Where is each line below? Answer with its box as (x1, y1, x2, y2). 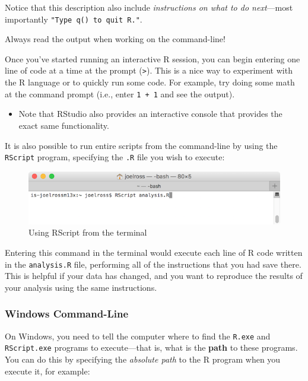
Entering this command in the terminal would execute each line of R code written (5, 246, 303, 258)
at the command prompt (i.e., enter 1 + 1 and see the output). (5, 87, 235, 100)
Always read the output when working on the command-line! (5, 33, 226, 45)
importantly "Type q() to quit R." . (5, 12, 142, 25)
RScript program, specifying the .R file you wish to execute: (5, 151, 225, 163)
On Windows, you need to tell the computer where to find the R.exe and (5, 329, 271, 342)
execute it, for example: (5, 364, 90, 377)
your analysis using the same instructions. (5, 281, 157, 293)
